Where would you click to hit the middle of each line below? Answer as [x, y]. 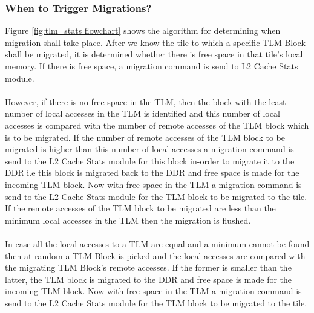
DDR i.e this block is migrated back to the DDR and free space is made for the [152, 173]
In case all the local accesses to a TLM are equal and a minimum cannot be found [157, 243]
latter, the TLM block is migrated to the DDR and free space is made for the [149, 279]
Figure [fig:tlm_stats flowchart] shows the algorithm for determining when [143, 31]
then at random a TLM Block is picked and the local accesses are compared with [155, 255]
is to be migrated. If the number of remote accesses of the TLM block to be [145, 137]
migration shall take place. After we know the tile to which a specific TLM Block [155, 42]
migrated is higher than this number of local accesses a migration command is [149, 149]
